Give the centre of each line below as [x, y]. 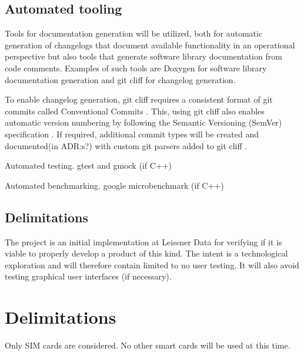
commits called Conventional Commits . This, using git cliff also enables [135, 111]
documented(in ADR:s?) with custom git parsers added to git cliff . [126, 145]
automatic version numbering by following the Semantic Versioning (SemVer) [143, 122]
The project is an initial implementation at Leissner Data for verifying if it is [143, 241]
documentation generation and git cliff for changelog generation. [120, 79]
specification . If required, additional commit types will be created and [132, 134]
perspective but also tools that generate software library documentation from [143, 56]
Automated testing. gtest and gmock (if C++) [88, 165]
